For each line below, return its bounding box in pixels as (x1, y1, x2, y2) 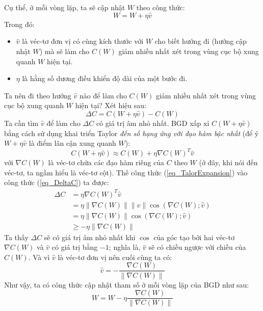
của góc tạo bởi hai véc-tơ (153, 231, 234, 242)
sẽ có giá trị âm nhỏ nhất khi (44, 231, 136, 242)
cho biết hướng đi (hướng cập (154, 36, 247, 46)
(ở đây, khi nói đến (199, 157, 258, 168)
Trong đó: (4, 18, 35, 29)
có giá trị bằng (51, 242, 98, 252)
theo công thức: (136, 2, 185, 12)
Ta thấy (4, 231, 29, 242)
